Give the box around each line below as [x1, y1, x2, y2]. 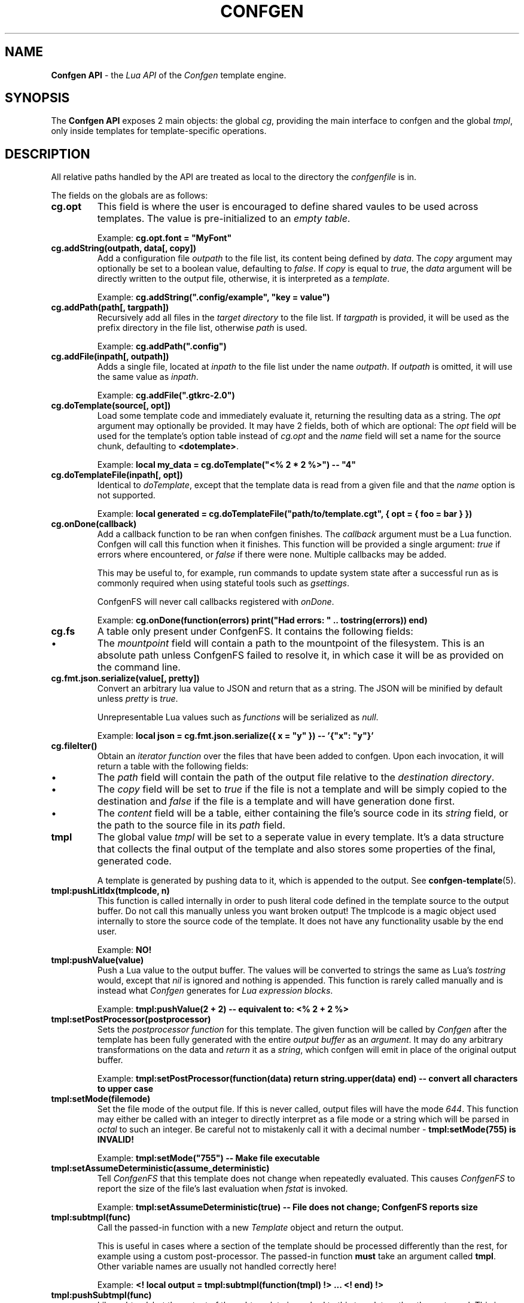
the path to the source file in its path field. [97, 819, 285, 832]
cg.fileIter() [51, 741, 98, 751]
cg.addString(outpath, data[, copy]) [51, 243, 196, 254]
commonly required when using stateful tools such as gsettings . [97, 578, 349, 589]
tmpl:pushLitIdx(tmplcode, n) [51, 885, 170, 896]
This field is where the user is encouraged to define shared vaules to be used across [97, 200, 479, 213]
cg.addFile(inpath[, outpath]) [51, 351, 169, 362]
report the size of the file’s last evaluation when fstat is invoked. [97, 1183, 348, 1194]
